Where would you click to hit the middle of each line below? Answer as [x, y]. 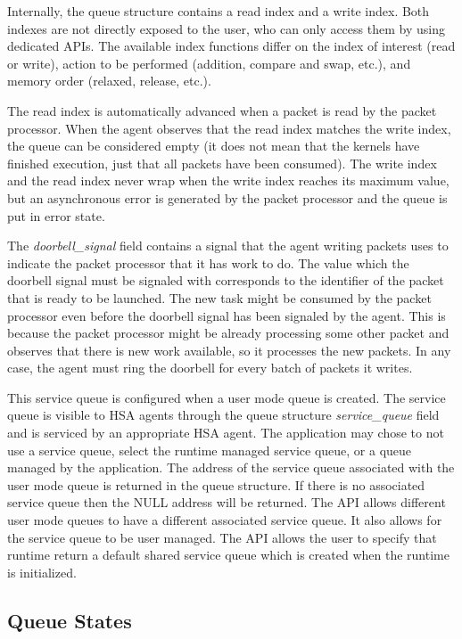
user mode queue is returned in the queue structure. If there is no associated [216, 484]
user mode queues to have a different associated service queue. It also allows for [225, 520]
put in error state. [56, 215]
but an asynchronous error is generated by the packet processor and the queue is [227, 197]
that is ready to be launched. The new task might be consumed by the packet [219, 297]
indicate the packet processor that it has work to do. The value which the [208, 262]
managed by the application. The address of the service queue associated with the [231, 467]
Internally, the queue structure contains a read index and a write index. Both [219, 11]
